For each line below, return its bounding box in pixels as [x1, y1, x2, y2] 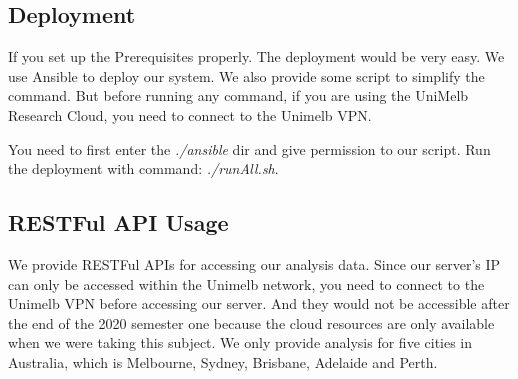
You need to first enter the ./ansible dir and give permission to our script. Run [8, 138, 491, 159]
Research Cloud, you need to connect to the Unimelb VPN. [8, 104, 372, 125]
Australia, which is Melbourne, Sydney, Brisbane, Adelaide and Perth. [8, 351, 438, 372]
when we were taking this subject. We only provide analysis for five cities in [8, 332, 473, 353]
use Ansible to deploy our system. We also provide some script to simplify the [8, 65, 485, 86]
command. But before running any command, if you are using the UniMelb [8, 85, 469, 106]
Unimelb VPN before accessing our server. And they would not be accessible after [8, 293, 510, 314]
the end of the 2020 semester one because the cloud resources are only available [8, 312, 495, 333]
